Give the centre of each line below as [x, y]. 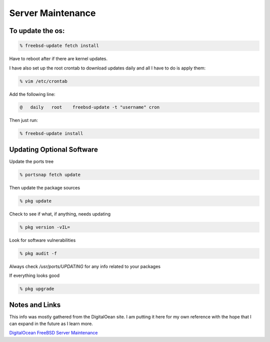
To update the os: [37, 31]
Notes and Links [35, 305]
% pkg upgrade [37, 289]
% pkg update [36, 201]
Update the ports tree [31, 161]
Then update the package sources [44, 187]
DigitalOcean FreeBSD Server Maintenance [53, 333]
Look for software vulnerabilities [42, 240]
